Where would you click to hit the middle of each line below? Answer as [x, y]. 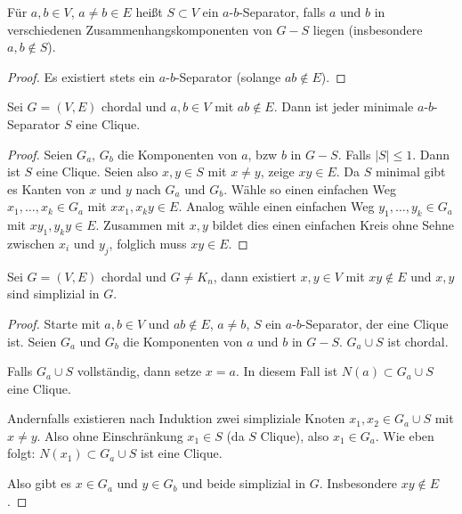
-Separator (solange [228, 76]
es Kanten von [46, 188]
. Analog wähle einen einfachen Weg [276, 206]
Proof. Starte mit [54, 323]
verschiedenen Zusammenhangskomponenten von [140, 29]
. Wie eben [405, 435]
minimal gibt [410, 171]
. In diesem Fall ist [287, 371]
